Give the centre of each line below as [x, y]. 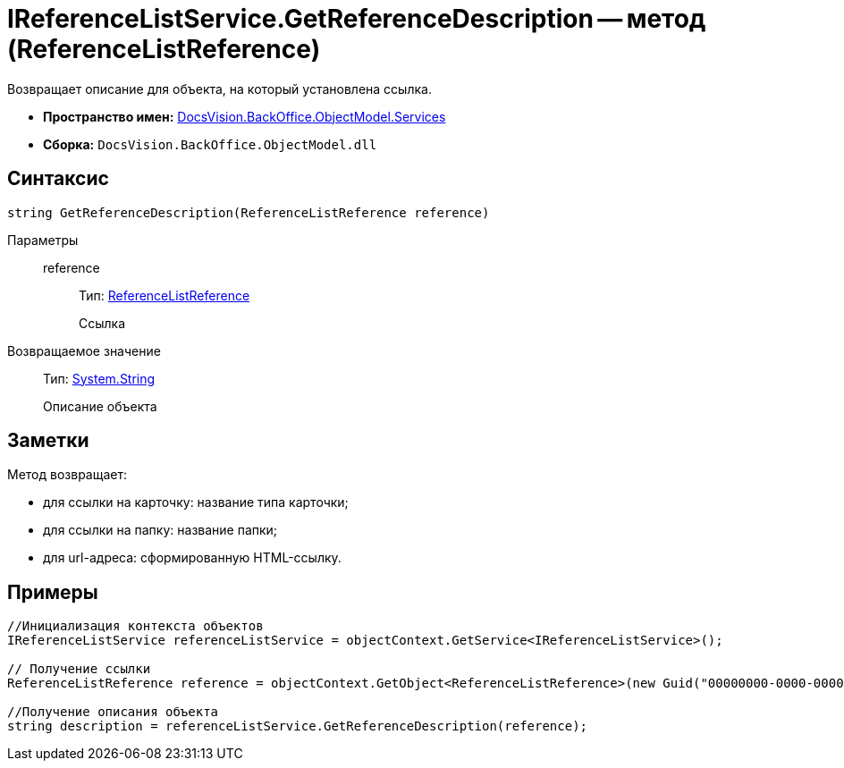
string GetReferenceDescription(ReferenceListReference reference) [249, 212]
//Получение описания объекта [113, 712]
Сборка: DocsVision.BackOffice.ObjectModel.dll [210, 144]
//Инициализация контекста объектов [135, 626]
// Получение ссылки [79, 669]
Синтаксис [58, 179]
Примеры [53, 592]
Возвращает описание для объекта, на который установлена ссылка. [219, 89]
